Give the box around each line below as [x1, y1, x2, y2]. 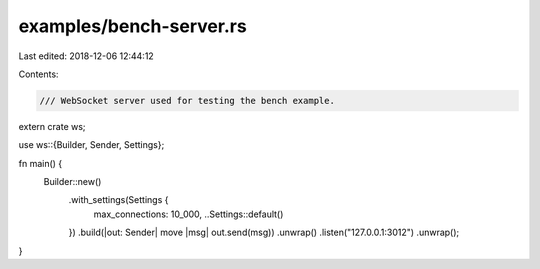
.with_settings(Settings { [68, 194, 169, 206]
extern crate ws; [18, 120, 86, 132]
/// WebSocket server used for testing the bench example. [39, 95, 335, 106]
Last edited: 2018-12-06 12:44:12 [18, 50, 154, 62]
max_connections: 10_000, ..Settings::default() [93, 208, 284, 220]
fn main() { [18, 157, 63, 169]
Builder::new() [43, 176, 102, 188]
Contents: [18, 68, 59, 80]
